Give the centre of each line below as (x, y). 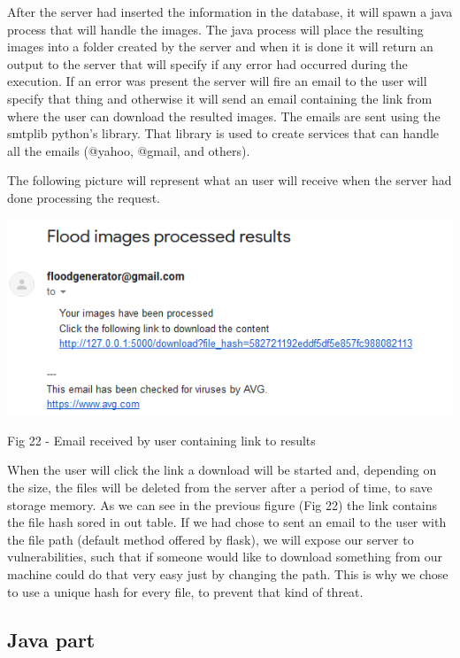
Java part (51, 639)
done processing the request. (84, 197)
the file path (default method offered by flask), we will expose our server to (211, 539)
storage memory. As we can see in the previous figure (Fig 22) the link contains (222, 504)
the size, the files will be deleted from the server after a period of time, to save (220, 487)
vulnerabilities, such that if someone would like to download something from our (225, 557)
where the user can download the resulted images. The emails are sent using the (224, 116)
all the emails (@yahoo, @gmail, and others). (129, 150)
